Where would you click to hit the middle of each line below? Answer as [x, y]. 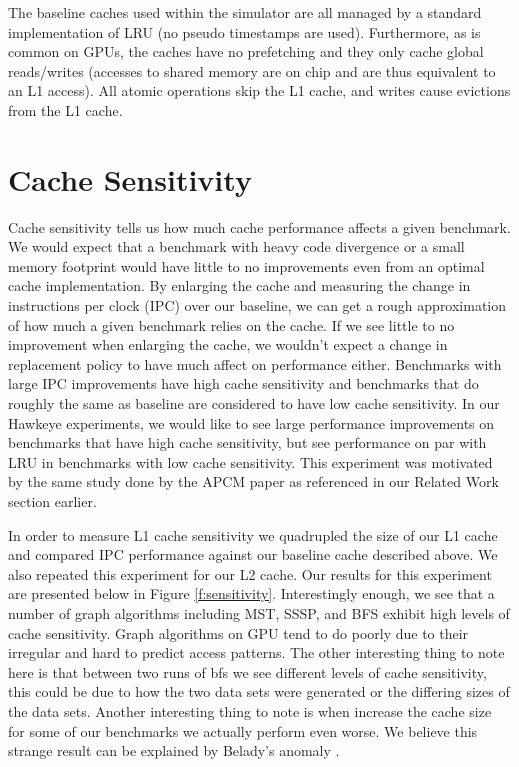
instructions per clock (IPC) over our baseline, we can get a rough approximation [257, 305]
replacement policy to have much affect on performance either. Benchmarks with [255, 363]
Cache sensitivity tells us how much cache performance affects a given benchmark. [259, 226]
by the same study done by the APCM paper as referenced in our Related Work [253, 481]
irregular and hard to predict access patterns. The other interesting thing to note [256, 652]
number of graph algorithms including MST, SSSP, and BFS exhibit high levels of [259, 612]
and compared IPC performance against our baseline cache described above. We [253, 554]
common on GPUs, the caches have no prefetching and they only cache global [246, 51]
